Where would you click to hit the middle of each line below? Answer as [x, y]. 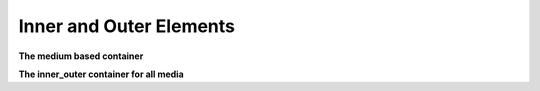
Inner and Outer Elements [126, 26]
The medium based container [81, 56]
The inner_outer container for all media [101, 74]
